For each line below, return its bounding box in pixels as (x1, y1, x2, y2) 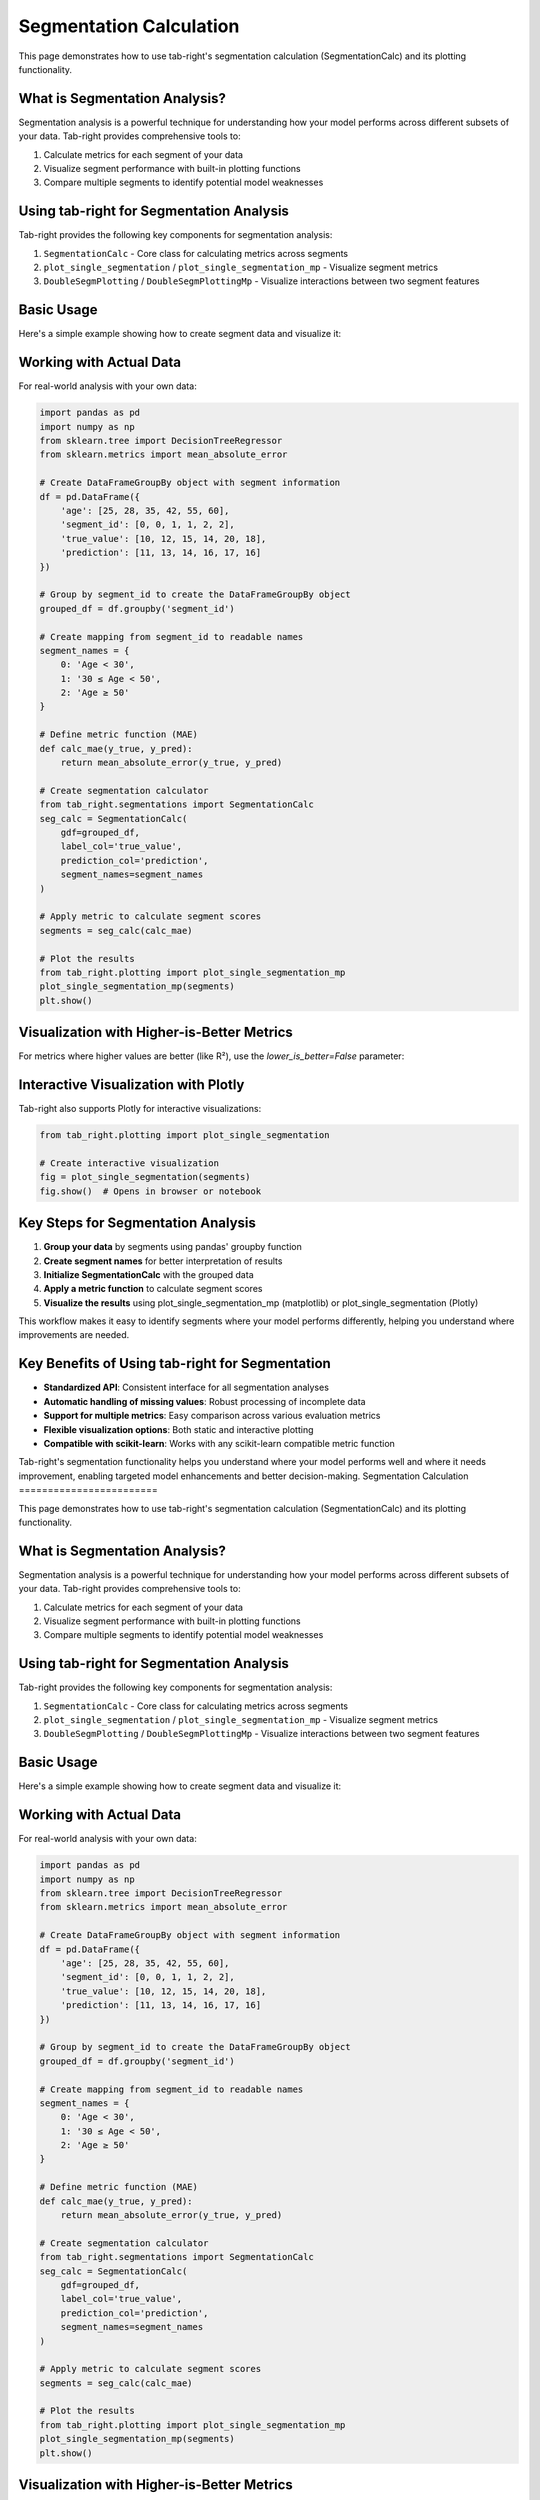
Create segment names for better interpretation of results (43, 1255, 283, 1267)
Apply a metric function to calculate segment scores (43, 1283, 263, 1295)
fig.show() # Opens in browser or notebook (39, 1185, 262, 1197)
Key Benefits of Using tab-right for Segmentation (18, 1355, 332, 1372)
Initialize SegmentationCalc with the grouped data (43, 1268, 254, 1280)
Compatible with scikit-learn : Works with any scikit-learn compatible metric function (43, 1437, 395, 1449)
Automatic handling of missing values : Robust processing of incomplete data (43, 1395, 366, 1407)
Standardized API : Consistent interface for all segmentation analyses (43, 1381, 330, 1394)
